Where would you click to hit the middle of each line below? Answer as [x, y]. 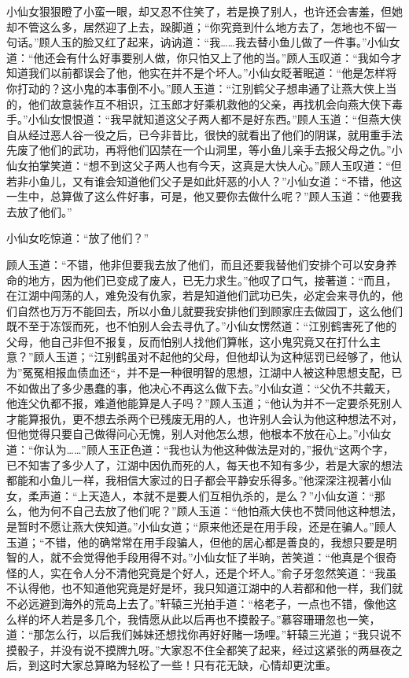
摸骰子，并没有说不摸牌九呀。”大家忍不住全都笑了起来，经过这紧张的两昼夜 [199, 649]
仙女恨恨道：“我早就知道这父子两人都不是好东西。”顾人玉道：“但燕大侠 [220, 119]
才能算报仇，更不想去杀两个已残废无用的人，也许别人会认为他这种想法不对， [204, 418]
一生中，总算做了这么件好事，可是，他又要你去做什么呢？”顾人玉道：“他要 [199, 196]
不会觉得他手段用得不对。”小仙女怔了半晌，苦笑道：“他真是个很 [223, 557]
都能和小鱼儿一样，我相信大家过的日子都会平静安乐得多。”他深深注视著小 [193, 480]
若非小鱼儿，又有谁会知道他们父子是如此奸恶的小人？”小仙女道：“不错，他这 [204, 181]
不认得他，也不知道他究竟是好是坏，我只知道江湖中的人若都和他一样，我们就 [204, 588]
